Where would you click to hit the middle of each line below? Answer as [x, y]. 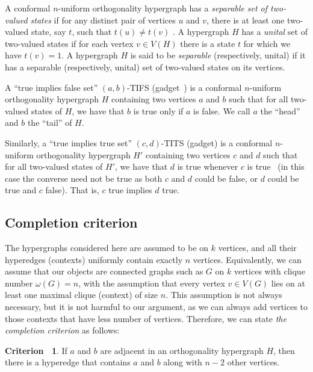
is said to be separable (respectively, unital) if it [218, 55]
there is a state [208, 43]
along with [183, 362]
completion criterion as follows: [62, 330]
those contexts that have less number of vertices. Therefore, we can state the [146, 318]
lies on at [288, 283]
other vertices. [253, 362]
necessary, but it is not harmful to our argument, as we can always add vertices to [156, 307]
